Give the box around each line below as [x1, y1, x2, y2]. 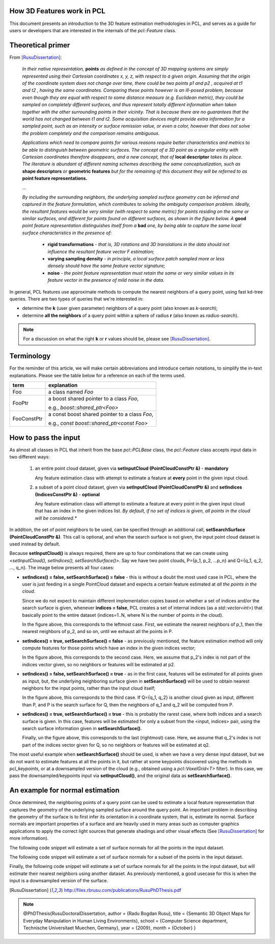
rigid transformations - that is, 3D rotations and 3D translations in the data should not [47, 241, 230, 248]
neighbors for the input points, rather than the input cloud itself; [22, 685, 156, 691]
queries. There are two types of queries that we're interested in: [9, 296, 144, 302]
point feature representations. [22, 175, 88, 181]
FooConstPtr [12, 415, 43, 422]
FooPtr [12, 400, 29, 407]
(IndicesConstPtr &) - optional [35, 491, 100, 497]
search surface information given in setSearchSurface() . [22, 725, 142, 731]
